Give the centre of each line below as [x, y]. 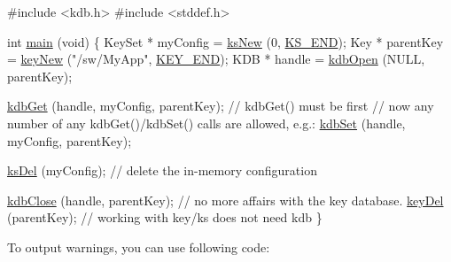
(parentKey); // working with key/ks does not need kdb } [165, 217]
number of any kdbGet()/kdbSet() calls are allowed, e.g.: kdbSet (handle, [206, 123]
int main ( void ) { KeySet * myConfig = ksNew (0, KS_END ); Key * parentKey [225, 41]
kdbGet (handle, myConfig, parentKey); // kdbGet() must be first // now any [221, 106]
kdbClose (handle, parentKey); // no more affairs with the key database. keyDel [225, 200]
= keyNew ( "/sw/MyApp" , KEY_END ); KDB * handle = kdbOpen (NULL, [216, 59]
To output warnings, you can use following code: [139, 247]
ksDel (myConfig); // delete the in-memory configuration [162, 170]
